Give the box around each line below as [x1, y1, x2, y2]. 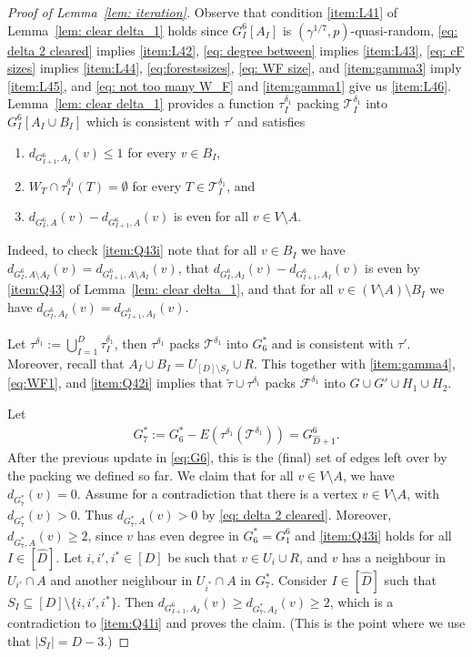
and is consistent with [271, 334, 394, 353]
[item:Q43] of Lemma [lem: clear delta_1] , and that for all [7, 279, 334, 298]
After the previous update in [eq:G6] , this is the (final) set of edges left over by [7, 448, 447, 467]
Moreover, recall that [7, 353, 125, 372]
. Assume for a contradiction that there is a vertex [76, 483, 358, 502]
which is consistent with [85, 111, 220, 130]
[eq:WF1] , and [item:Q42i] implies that [7, 373, 224, 392]
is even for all [173, 207, 249, 226]
